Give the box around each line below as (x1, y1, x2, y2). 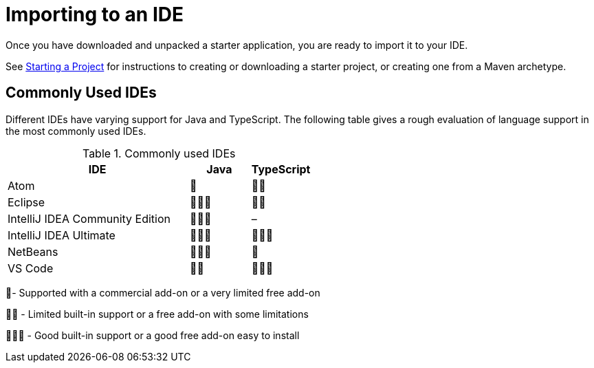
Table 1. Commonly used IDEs (82, 146, 236, 160)
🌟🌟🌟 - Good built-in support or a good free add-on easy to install (5, 329, 300, 341)
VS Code (8, 261, 54, 275)
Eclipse (8, 195, 45, 209)
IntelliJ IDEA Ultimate (8, 228, 115, 242)
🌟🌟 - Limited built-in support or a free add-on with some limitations (5, 307, 309, 320)
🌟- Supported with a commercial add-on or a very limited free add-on (5, 286, 320, 299)
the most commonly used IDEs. (5, 125, 146, 137)
